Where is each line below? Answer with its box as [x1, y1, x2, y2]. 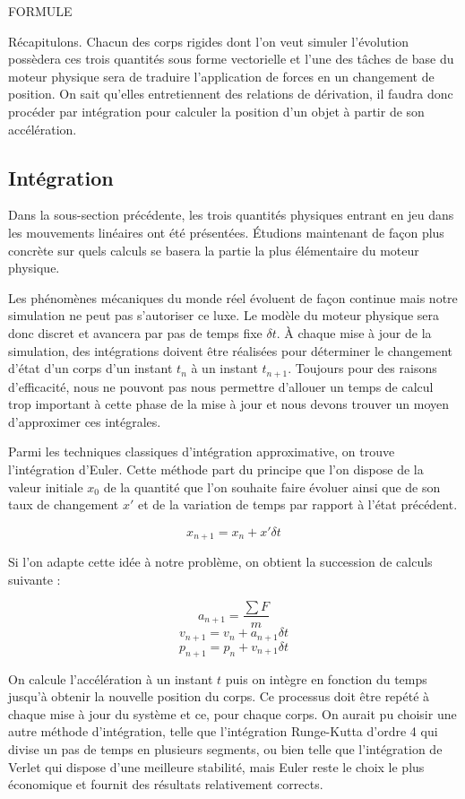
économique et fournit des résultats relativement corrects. [8, 775, 323, 794]
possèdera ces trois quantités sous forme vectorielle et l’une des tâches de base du [8, 49, 454, 68]
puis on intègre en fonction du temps [225, 669, 427, 688]
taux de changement [8, 495, 119, 514]
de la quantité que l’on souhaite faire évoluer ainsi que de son [103, 477, 441, 496]
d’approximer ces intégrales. [8, 412, 161, 430]
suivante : [8, 569, 61, 588]
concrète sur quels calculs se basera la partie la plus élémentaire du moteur [8, 240, 419, 259]
